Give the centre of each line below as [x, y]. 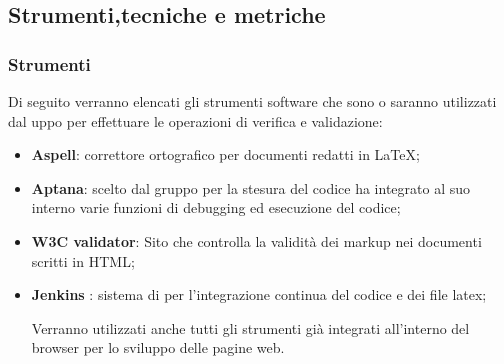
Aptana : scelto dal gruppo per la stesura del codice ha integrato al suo [250, 187]
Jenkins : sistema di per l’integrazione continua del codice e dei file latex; [259, 294]
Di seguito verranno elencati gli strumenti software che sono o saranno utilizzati [252, 101]
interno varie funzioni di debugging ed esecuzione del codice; [216, 207]
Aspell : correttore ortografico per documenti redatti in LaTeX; [225, 154]
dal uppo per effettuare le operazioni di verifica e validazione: [195, 120]
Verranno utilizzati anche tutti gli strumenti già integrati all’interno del [250, 327]
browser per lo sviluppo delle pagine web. [158, 347]
